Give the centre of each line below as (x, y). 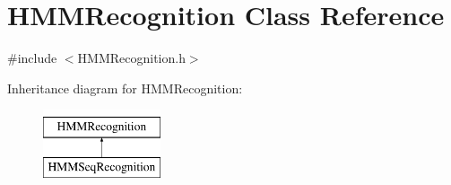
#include (32, 58)
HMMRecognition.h (131, 58)
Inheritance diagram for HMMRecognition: (125, 88)
